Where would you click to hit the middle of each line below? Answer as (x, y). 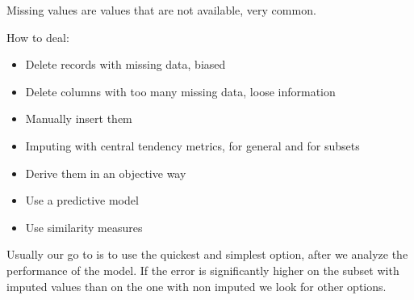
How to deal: (38, 37)
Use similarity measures (84, 227)
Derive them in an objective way (106, 173)
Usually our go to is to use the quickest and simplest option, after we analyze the (207, 254)
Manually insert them (79, 118)
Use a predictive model (82, 200)
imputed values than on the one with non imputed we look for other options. (197, 286)
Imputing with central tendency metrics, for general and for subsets (192, 145)
